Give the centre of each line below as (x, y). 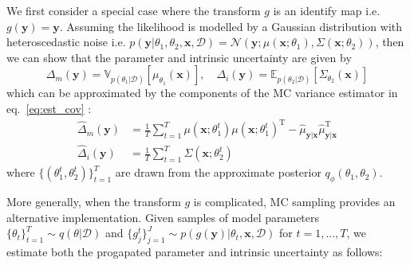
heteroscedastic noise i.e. (66, 42)
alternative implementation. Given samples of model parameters (163, 217)
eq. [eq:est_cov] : (49, 108)
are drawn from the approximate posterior (218, 172)
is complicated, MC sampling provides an (294, 201)
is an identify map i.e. (327, 10)
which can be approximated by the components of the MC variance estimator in (202, 93)
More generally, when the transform (94, 201)
